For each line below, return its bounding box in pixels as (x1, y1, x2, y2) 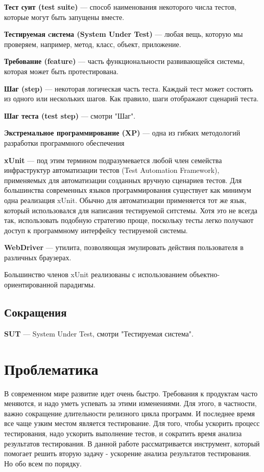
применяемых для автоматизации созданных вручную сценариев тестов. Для (4, 174, 242, 185)
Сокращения (4, 304, 67, 320)
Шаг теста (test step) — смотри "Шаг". (4, 110, 136, 121)
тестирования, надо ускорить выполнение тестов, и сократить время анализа (4, 428, 242, 438)
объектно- (189, 269, 220, 280)
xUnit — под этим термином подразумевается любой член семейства (4, 154, 222, 165)
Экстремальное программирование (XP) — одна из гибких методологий (4, 127, 241, 138)
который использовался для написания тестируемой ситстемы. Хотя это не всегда (4, 205, 257, 215)
